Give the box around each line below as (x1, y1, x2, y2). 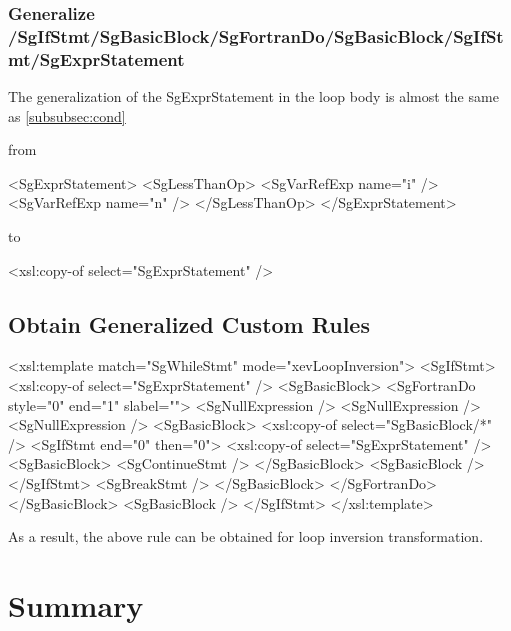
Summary (8, 584, 144, 625)
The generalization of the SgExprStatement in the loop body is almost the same (8, 86, 499, 107)
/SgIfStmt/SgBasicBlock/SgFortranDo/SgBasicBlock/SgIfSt (8, 23, 504, 48)
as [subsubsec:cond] (8, 105, 126, 126)
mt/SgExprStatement (8, 46, 185, 71)
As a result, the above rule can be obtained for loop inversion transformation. (8, 526, 484, 547)
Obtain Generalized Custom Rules (8, 308, 370, 339)
